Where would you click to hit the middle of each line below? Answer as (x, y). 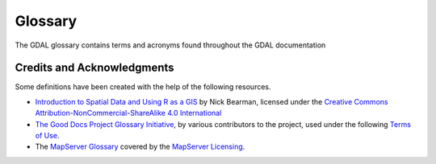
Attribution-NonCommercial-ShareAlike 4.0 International (128, 113)
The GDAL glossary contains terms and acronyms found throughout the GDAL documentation (170, 45)
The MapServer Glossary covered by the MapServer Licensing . (140, 147)
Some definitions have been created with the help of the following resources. (143, 87)
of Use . (47, 136)
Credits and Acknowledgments (94, 68)
